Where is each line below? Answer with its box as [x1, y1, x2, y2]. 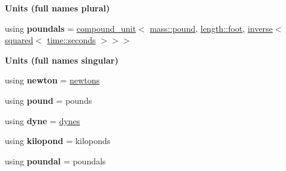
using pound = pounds [5, 94, 92, 106]
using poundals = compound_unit [5, 22, 136, 34]
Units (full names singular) [5, 53, 119, 66]
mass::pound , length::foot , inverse [149, 22, 273, 34]
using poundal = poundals [5, 154, 106, 167]
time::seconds [47, 34, 96, 46]
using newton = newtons [5, 74, 100, 86]
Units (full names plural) [5, 2, 110, 14]
